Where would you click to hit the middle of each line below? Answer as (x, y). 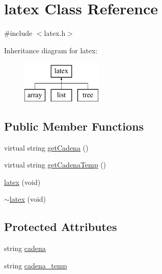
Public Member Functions (74, 126)
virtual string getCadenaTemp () (55, 165)
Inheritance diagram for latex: (51, 50)
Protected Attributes (61, 227)
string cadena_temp (36, 265)
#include (18, 33)
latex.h (55, 33)
